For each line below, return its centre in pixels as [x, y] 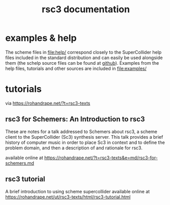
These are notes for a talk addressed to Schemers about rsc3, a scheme [81, 132]
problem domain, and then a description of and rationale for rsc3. [74, 148]
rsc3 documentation [86, 9]
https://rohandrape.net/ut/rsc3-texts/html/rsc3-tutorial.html [68, 197]
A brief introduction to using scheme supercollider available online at [78, 191]
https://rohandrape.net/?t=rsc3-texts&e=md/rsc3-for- [101, 158]
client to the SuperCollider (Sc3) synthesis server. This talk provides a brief [84, 137]
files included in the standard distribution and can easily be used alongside [84, 58]
